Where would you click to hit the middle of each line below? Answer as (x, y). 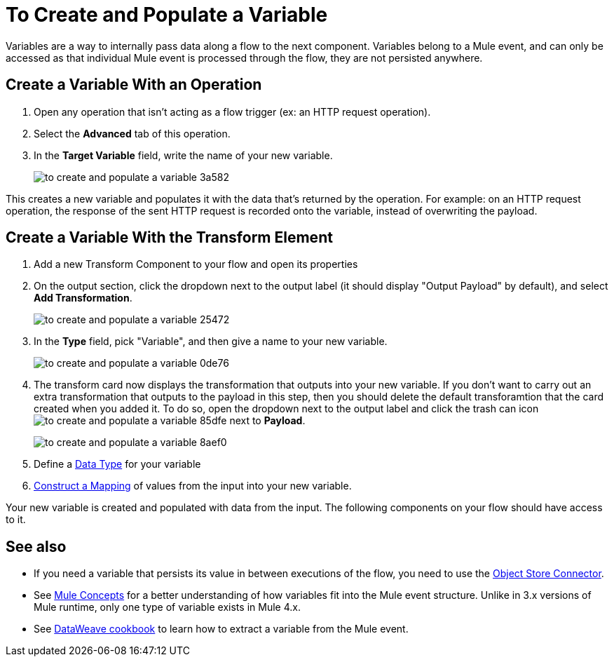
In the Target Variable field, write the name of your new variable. (183, 155)
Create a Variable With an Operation (134, 85)
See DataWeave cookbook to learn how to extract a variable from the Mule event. (221, 629)
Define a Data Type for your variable (117, 464)
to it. (16, 520)
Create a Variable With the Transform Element (169, 238)
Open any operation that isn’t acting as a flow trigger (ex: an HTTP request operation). (232, 112)
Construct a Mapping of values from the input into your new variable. (193, 486)
